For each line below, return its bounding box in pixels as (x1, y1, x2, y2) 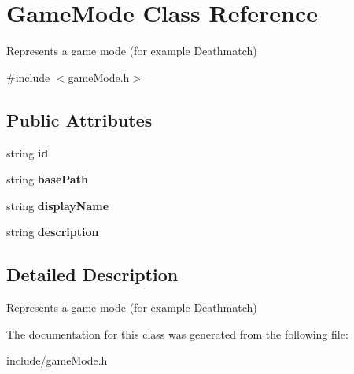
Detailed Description (6, 262, 179, 287)
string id (6, 144, 49, 161)
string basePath (6, 171, 88, 187)
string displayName (6, 197, 109, 213)
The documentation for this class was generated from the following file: (6, 325, 348, 342)
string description (6, 224, 99, 240)
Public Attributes (6, 107, 153, 131)
